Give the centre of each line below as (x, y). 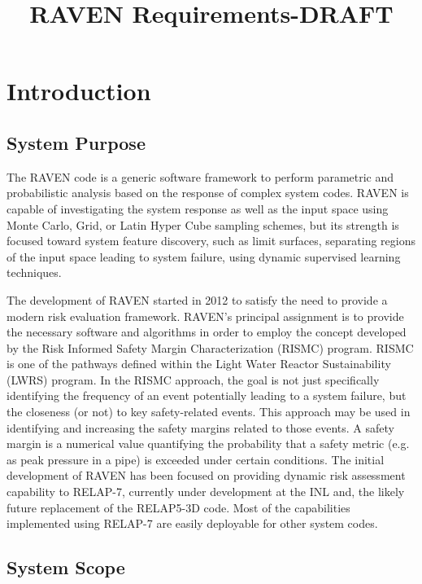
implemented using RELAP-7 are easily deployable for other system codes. (192, 523)
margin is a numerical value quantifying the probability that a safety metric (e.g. (208, 443)
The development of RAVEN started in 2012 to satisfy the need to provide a (197, 299)
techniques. (34, 272)
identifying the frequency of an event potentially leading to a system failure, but (207, 395)
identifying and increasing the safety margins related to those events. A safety (200, 427)
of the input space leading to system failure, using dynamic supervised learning (204, 256)
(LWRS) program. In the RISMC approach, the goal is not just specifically (193, 379)
